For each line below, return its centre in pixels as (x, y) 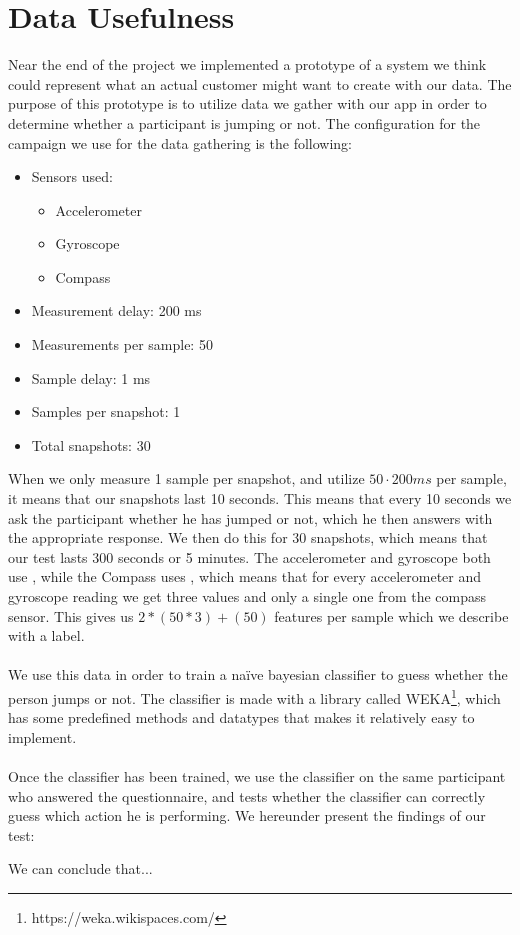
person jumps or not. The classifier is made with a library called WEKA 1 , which (254, 696)
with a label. (46, 635)
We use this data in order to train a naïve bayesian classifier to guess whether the (258, 674)
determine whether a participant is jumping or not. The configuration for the (244, 122)
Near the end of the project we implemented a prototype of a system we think (247, 64)
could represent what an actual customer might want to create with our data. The (260, 83)
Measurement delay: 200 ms (116, 310)
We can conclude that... (80, 868)
